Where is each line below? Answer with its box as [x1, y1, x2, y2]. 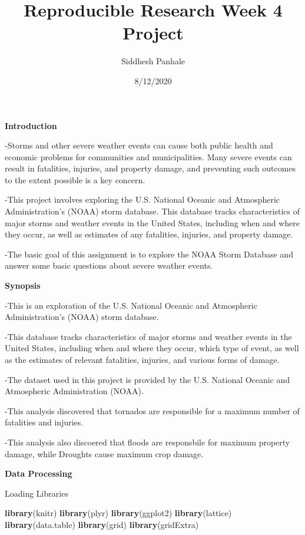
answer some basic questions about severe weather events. [5, 259, 213, 272]
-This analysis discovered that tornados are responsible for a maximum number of [5, 404, 300, 417]
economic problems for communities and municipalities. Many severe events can [5, 150, 292, 163]
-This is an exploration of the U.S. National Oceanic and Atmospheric [5, 299, 257, 311]
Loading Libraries [5, 487, 68, 499]
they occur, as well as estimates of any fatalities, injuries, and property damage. [5, 228, 293, 240]
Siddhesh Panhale [121, 55, 185, 67]
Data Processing [5, 467, 72, 480]
